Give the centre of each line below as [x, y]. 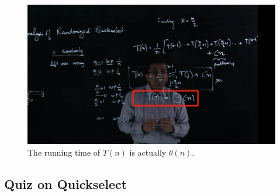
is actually [148, 152]
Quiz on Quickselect [66, 183]
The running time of [64, 152]
